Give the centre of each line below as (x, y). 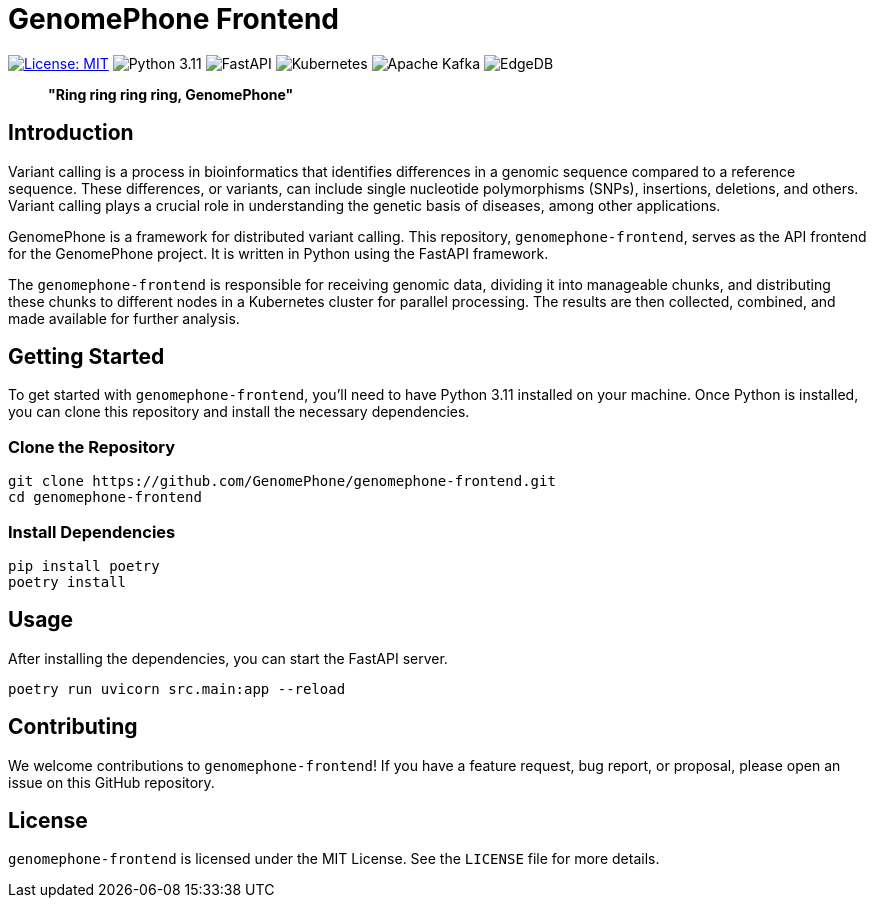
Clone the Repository (92, 446)
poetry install (67, 581)
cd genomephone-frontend (105, 497)
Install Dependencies (92, 531)
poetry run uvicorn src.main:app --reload (177, 688)
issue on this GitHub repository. (111, 782)
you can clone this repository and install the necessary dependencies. (239, 412)
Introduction (71, 133)
